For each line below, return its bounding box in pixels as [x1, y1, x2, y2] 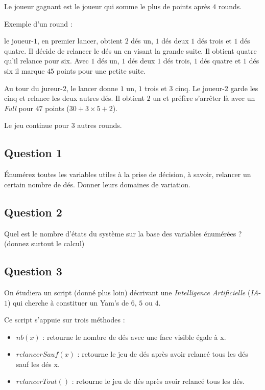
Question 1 [4, 145, 62, 161]
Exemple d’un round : [4, 18, 73, 29]
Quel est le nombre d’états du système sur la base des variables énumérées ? [4, 228, 242, 239]
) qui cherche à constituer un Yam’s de [8, 297, 129, 308]
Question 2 [4, 204, 62, 220]
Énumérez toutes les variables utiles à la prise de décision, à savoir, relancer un [4, 169, 251, 180]
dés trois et [197, 35, 232, 46]
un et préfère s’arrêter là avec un [153, 93, 255, 103]
